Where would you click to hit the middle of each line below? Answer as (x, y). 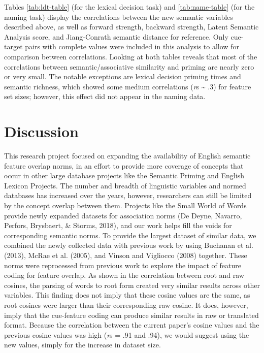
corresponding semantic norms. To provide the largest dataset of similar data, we (130, 235)
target (13, 46)
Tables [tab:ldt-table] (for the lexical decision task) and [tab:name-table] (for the (129, 7)
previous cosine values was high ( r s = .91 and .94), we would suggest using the (127, 334)
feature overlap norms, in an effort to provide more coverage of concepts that (124, 165)
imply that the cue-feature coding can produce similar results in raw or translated (131, 315)
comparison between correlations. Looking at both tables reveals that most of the (131, 56)
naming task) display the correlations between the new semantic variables (119, 17)
